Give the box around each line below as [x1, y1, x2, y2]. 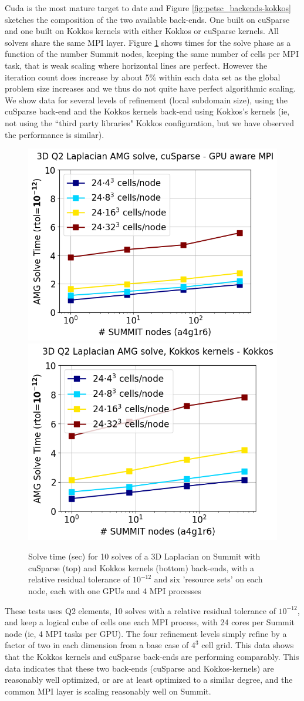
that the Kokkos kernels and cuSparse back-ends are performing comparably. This [5, 651, 299, 663]
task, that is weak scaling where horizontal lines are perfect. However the [5, 59, 268, 71]
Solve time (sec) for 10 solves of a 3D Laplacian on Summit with [28, 550, 261, 562]
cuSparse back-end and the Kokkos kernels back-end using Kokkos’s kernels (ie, [5, 105, 290, 117]
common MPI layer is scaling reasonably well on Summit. [5, 685, 211, 697]
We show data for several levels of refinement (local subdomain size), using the [5, 93, 288, 106]
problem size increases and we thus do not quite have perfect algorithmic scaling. [5, 82, 296, 95]
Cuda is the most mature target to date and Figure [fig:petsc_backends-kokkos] [5, 2, 291, 14]
